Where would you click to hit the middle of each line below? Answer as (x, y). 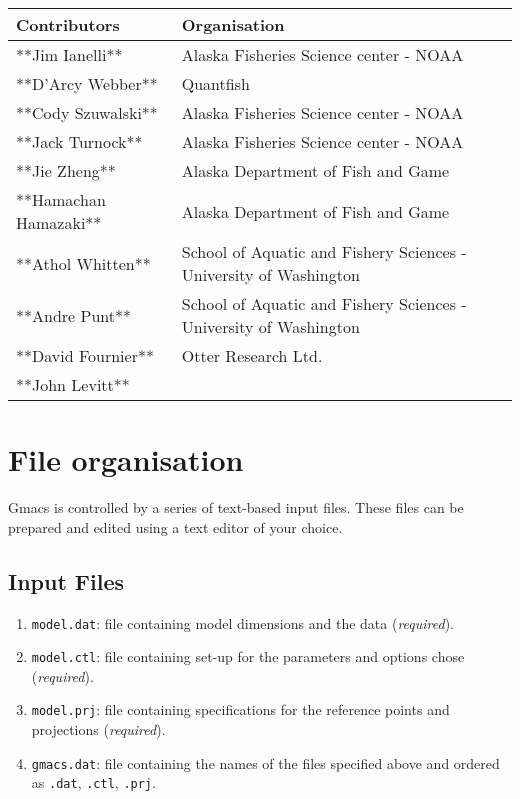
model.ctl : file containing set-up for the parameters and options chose (248, 656)
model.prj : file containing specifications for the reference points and (240, 709)
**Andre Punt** (73, 315)
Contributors (68, 24)
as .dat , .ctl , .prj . (93, 782)
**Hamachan (61, 199)
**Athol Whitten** (83, 263)
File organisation (126, 459)
